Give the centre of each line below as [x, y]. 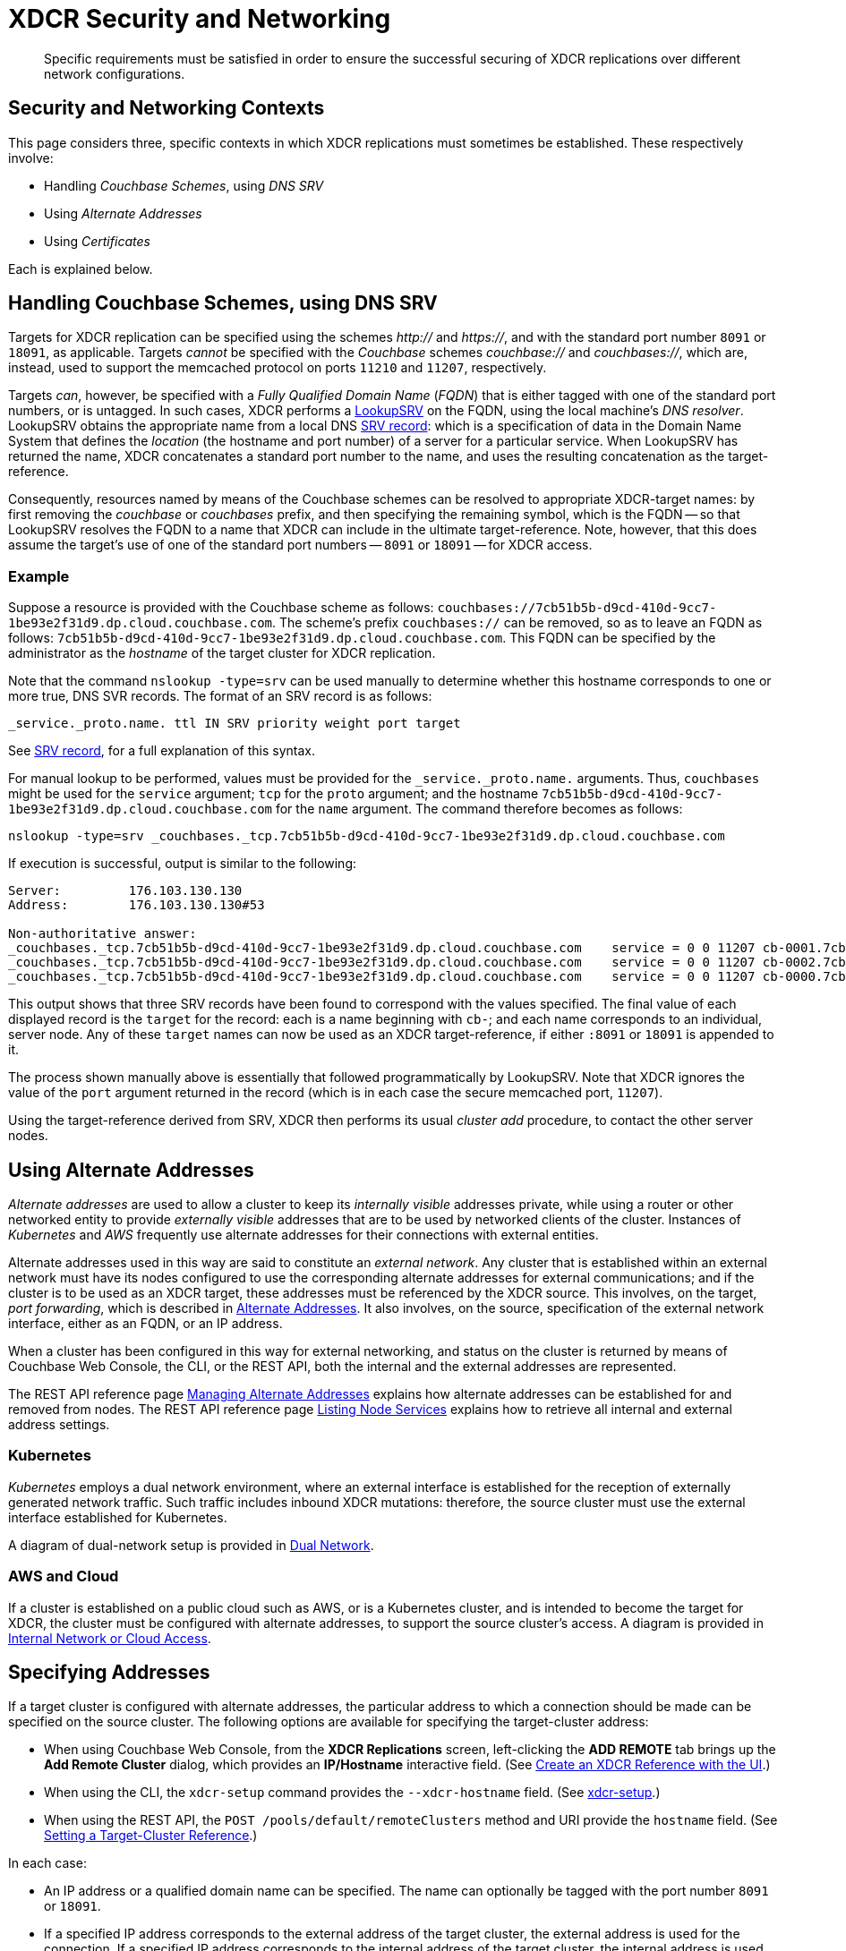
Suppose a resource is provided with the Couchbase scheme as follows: [221, 608]
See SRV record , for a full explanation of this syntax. [162, 751]
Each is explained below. [81, 268]
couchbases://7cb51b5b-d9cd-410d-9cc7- [577, 608]
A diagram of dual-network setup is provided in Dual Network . [191, 1545]
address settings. [59, 1425]
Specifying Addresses [109, 1672]
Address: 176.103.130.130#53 [137, 905]
